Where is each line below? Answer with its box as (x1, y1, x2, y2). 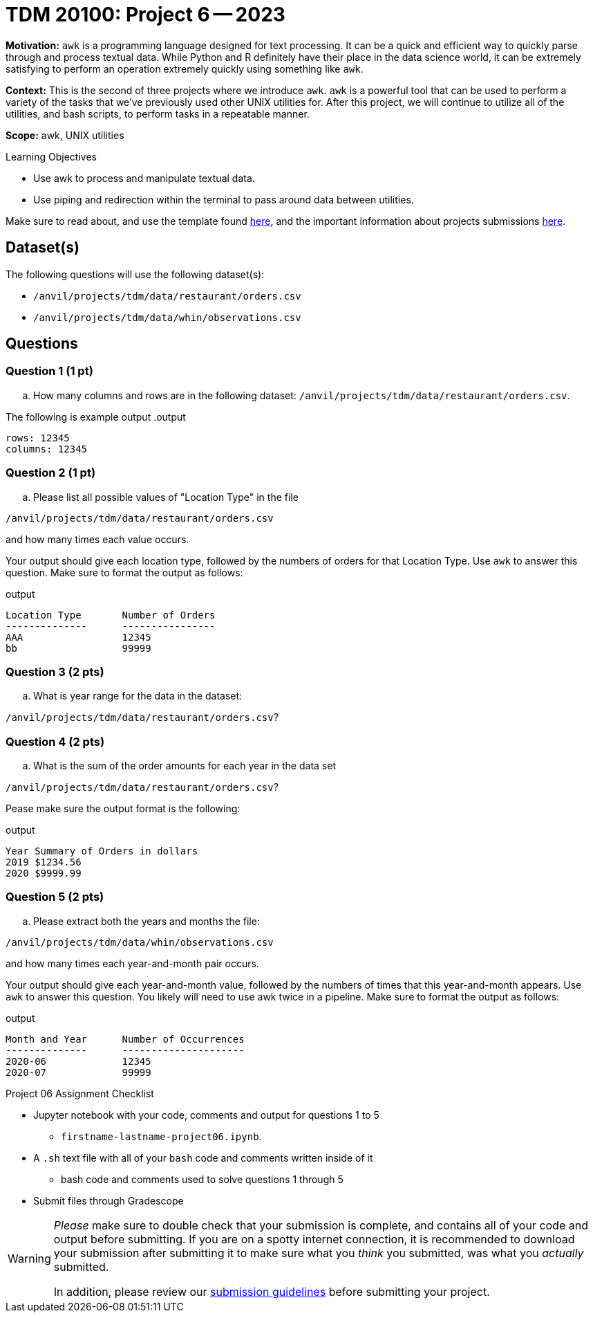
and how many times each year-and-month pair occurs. (6, 957, 259, 969)
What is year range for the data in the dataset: (33, 690, 243, 702)
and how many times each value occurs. (6, 533, 189, 545)
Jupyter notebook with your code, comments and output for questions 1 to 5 (33, 1108, 379, 1121)
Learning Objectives (6, 150, 97, 163)
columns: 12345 (6, 443, 88, 455)
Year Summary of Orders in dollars (6, 845, 198, 857)
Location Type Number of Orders (6, 609, 216, 621)
